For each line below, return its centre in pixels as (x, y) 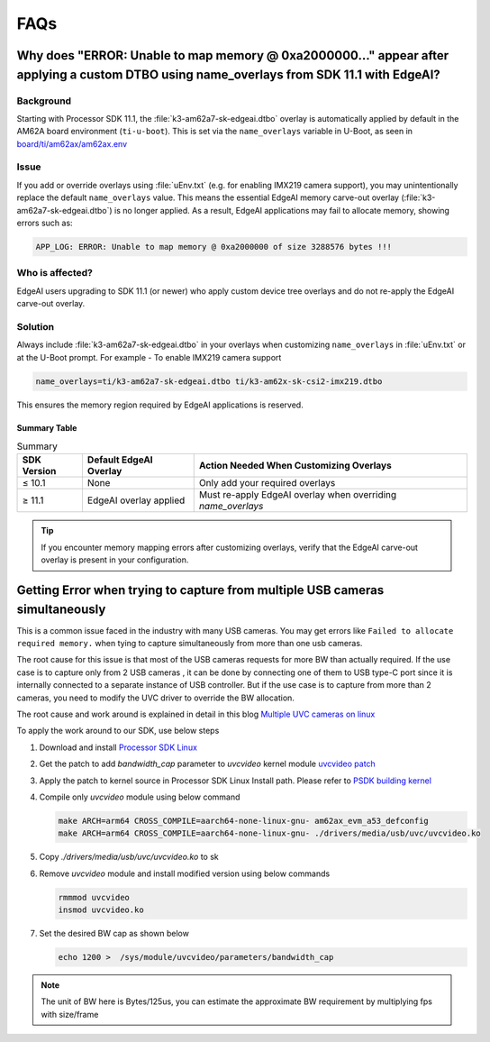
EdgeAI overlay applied (136, 500)
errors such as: (45, 223)
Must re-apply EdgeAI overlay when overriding (298, 495)
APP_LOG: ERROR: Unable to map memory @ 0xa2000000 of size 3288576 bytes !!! (213, 247)
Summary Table (47, 427)
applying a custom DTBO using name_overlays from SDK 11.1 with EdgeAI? (228, 74)
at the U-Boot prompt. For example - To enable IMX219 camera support (149, 357)
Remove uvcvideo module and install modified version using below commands (185, 873)
